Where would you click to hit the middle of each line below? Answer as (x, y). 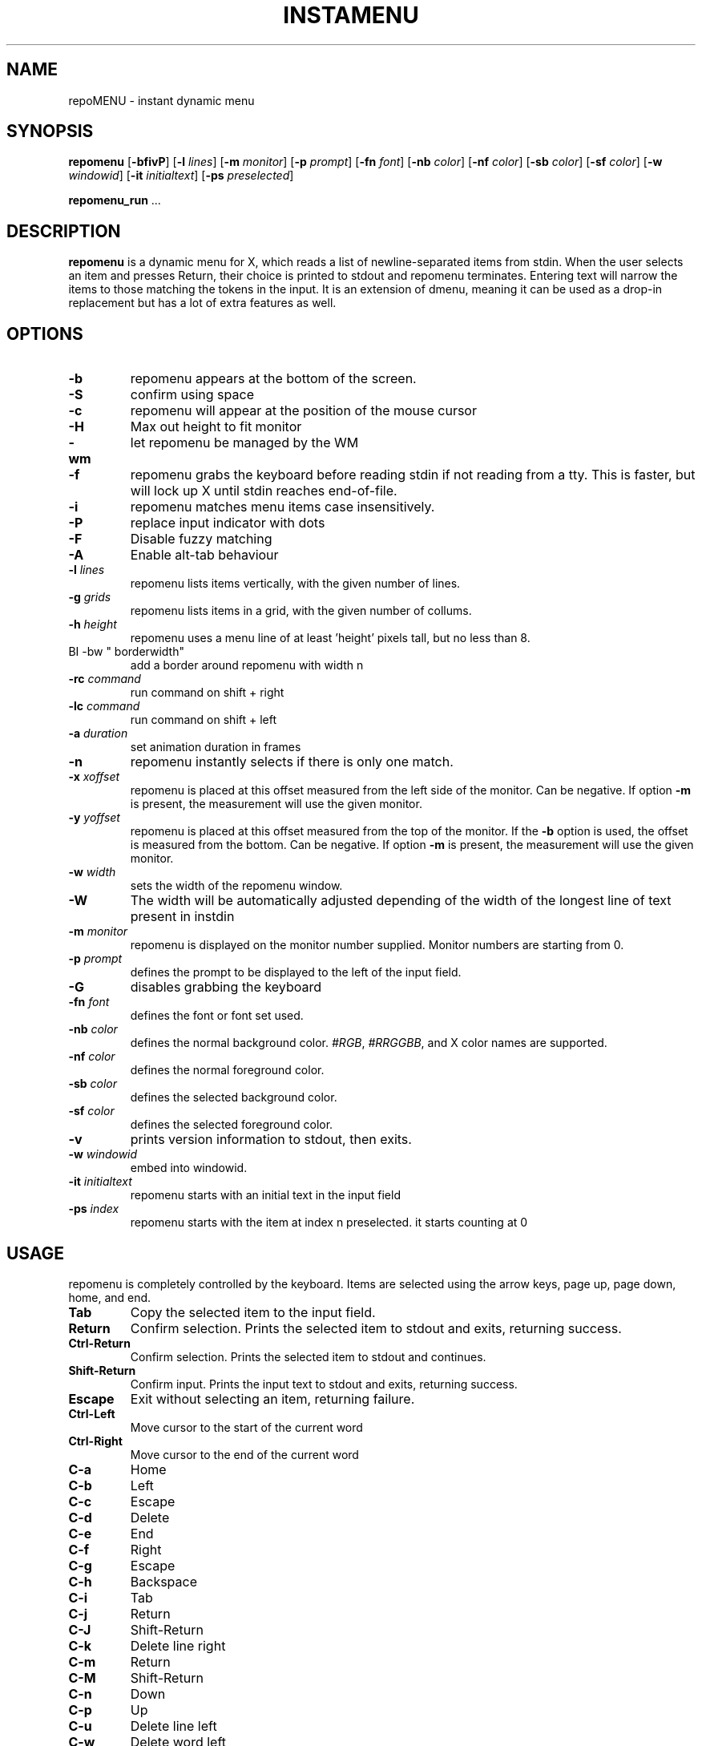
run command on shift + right (207, 693)
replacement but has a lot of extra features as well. (202, 303)
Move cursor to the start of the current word (246, 1427)
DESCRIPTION (64, 231)
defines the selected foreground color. (232, 1125)
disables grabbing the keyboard (226, 987)
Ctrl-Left (92, 1413)
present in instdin (182, 917)
